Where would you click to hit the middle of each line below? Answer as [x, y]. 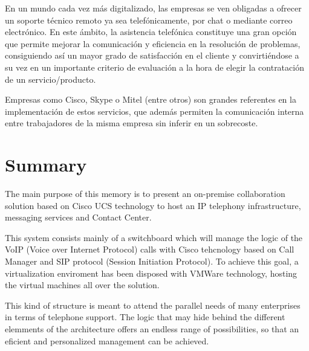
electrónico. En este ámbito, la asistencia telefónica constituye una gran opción [151, 32]
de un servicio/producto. [50, 79]
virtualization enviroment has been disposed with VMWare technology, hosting [151, 273]
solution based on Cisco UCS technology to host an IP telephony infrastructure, [153, 205]
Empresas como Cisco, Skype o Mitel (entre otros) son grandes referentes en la [151, 99]
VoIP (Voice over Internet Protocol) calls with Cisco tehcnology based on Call [150, 249]
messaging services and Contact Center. [78, 217]
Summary [46, 165]
